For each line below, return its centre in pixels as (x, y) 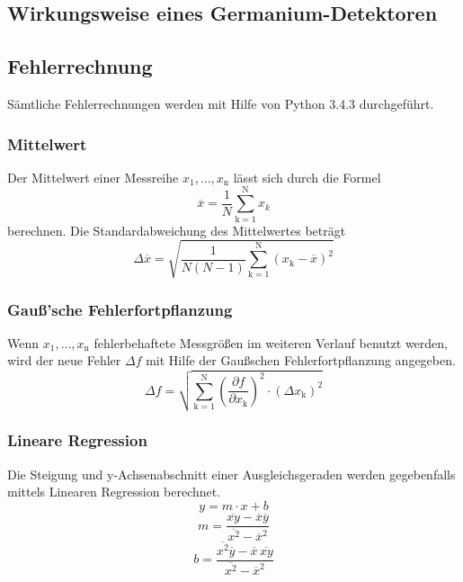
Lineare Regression (77, 440)
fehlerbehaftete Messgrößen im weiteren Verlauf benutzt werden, (271, 342)
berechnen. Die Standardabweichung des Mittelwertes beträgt (177, 230)
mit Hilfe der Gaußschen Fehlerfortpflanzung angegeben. (301, 360)
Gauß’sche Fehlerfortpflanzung (120, 309)
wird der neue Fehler (64, 360)
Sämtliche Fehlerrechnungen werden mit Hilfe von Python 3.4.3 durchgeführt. (221, 103)
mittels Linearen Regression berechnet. (114, 492)
